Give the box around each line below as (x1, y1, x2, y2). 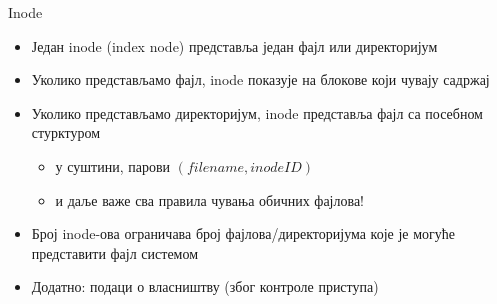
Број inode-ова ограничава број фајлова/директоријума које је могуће (31, 223, 456, 244)
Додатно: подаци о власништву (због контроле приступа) (31, 276, 379, 297)
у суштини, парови (55, 155, 171, 176)
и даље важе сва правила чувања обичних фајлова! (55, 189, 365, 210)
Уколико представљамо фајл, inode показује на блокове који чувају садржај (31, 69, 490, 90)
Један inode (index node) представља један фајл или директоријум (31, 35, 438, 56)
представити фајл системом (31, 242, 199, 263)
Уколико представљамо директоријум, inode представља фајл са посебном (31, 102, 483, 123)
